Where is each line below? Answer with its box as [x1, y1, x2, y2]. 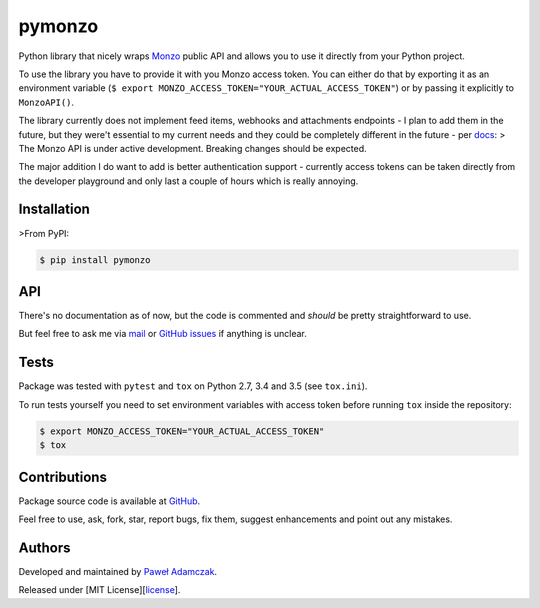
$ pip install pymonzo [39, 254, 151, 265]
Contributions [18, 468, 107, 485]
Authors [18, 539, 71, 556]
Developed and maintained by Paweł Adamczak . [18, 565, 218, 577]
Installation [18, 201, 90, 218]
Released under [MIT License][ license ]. [18, 584, 181, 596]
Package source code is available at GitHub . [18, 495, 201, 507]
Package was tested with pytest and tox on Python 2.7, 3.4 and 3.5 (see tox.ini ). [18, 380, 368, 392]
